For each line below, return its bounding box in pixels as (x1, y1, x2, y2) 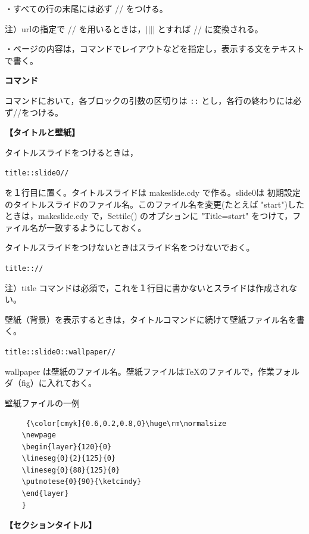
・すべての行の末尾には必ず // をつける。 (5, 2, 168, 14)
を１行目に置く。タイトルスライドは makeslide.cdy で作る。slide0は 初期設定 (5, 186, 301, 199)
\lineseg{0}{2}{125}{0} (21, 454, 116, 463)
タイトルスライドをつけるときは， (5, 146, 138, 158)
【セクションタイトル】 (5, 518, 96, 531)
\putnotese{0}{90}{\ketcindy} (21, 477, 142, 486)
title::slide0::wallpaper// (5, 348, 116, 357)
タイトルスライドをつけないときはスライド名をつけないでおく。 (5, 241, 255, 254)
